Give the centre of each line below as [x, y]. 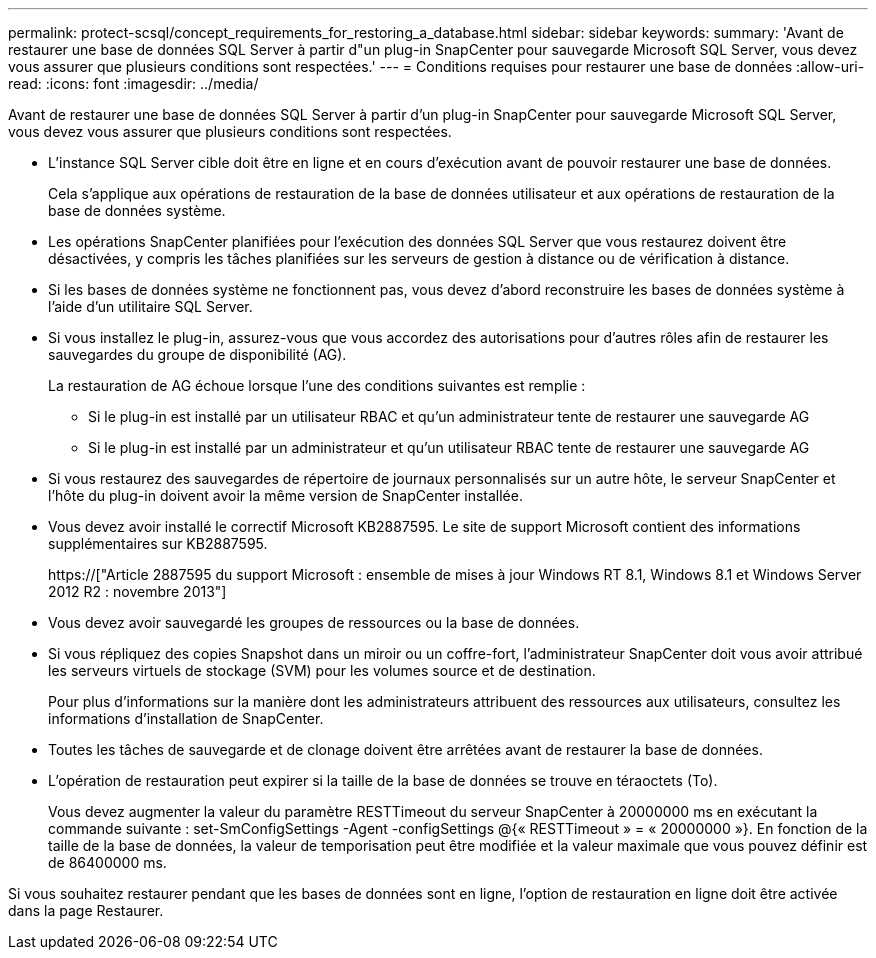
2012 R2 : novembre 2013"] [137, 591]
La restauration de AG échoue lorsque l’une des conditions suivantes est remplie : [317, 385]
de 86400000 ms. [107, 862]
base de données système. [137, 210]
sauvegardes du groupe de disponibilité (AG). [197, 354]
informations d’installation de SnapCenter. [186, 718]
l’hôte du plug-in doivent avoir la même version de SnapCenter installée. [285, 495]
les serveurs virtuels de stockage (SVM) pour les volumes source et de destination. [322, 670]
